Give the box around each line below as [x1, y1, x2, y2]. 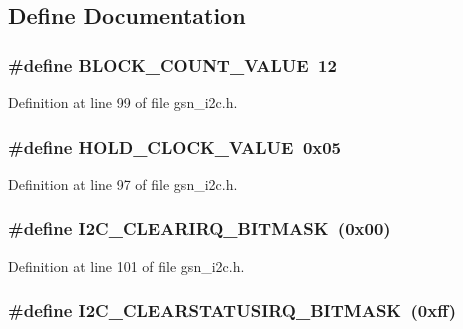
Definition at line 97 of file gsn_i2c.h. [8, 173, 238, 194]
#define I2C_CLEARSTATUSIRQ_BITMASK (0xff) [8, 298, 456, 323]
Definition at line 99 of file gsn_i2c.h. [8, 92, 238, 112]
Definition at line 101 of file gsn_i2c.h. [8, 255, 245, 276]
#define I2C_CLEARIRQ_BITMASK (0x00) [8, 216, 391, 241]
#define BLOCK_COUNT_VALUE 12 [8, 52, 337, 77]
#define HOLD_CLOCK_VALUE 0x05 [8, 134, 342, 159]
